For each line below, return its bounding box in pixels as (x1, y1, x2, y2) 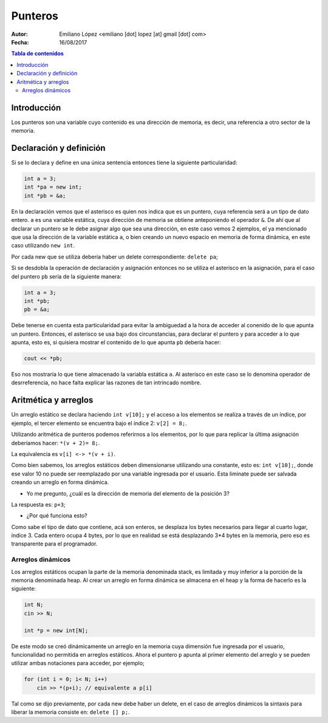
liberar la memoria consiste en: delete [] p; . (11, 708, 130, 716)
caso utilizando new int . (11, 242, 75, 249)
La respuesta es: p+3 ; (11, 500, 66, 508)
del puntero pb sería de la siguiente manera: (11, 272, 121, 280)
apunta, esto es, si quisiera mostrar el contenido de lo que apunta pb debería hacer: (11, 339, 221, 346)
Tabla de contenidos (11, 50, 64, 57)
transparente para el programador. (11, 540, 98, 547)
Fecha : (11, 38, 29, 46)
